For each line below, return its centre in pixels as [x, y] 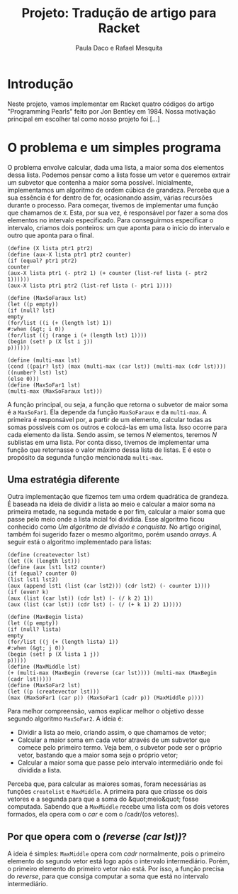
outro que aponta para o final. [51, 235]
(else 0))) [23, 379]
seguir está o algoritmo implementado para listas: [80, 542]
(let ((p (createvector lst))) [53, 692]
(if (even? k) [28, 592]
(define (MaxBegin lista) [45, 617]
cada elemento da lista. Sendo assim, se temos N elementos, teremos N [112, 434]
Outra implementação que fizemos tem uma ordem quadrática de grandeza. [118, 497]
